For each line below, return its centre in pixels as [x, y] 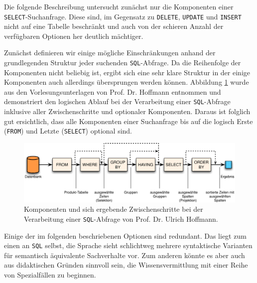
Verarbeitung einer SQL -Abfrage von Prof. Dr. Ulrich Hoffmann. [121, 218]
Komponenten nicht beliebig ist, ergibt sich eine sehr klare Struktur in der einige [127, 72]
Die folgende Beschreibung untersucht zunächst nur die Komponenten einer [119, 6]
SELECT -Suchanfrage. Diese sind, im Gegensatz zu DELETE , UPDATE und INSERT [123, 16]
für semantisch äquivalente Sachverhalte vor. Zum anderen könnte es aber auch [125, 255]
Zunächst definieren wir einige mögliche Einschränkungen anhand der [110, 53]
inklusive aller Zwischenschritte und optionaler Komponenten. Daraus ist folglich [127, 111]
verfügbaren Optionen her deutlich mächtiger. [74, 36]
